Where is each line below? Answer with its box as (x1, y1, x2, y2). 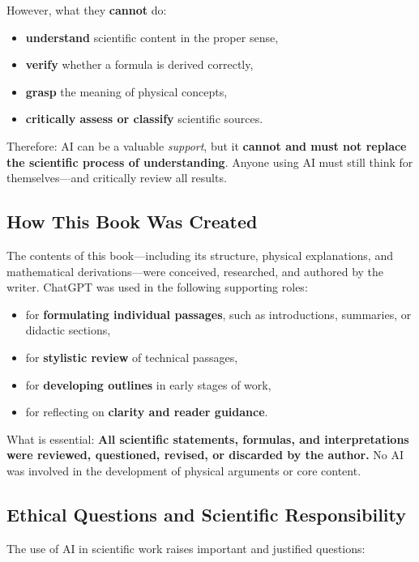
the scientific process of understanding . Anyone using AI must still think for (6, 153, 413, 170)
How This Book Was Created (6, 209, 258, 234)
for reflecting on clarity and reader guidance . (25, 403, 268, 420)
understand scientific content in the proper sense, (25, 28, 279, 45)
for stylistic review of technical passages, (25, 348, 238, 365)
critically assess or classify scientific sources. (25, 110, 263, 127)
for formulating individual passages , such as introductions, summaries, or (25, 305, 412, 322)
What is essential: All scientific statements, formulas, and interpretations (6, 430, 409, 447)
